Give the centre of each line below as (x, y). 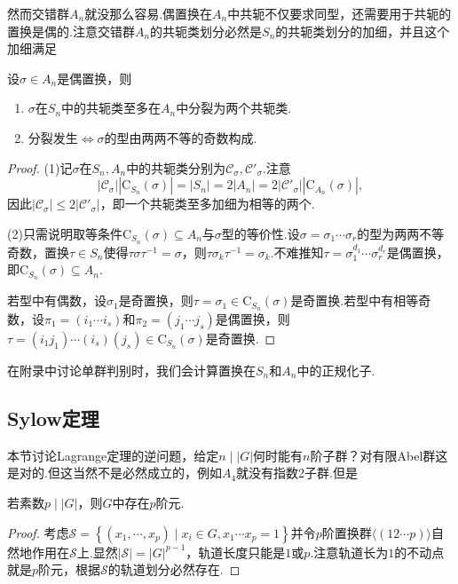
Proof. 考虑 (38, 532)
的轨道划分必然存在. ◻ (174, 569)
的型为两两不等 (401, 233)
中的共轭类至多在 (111, 108)
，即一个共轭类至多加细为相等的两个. (207, 204)
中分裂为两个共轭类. (234, 108)
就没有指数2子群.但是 (297, 473)
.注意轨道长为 (349, 552)
